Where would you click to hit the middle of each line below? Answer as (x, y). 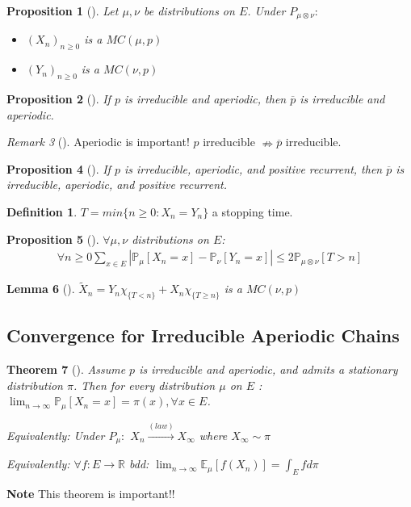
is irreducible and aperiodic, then (205, 99)
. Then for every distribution (144, 385)
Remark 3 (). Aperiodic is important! (98, 142)
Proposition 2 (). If (59, 99)
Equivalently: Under (56, 435)
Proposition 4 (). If (59, 168)
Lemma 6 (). (41, 289)
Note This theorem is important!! (91, 493)
